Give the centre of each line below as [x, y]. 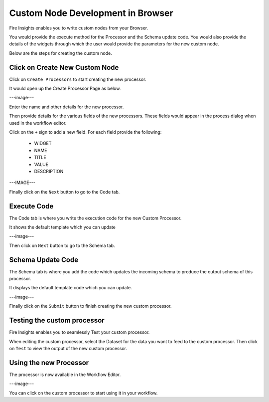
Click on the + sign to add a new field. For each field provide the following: [85, 132]
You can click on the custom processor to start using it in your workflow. [83, 393]
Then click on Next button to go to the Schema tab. [62, 245]
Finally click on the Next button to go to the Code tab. [65, 192]
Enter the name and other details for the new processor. [67, 107]
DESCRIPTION [49, 171]
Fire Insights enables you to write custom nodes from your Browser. [79, 28]
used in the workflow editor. [38, 123]
